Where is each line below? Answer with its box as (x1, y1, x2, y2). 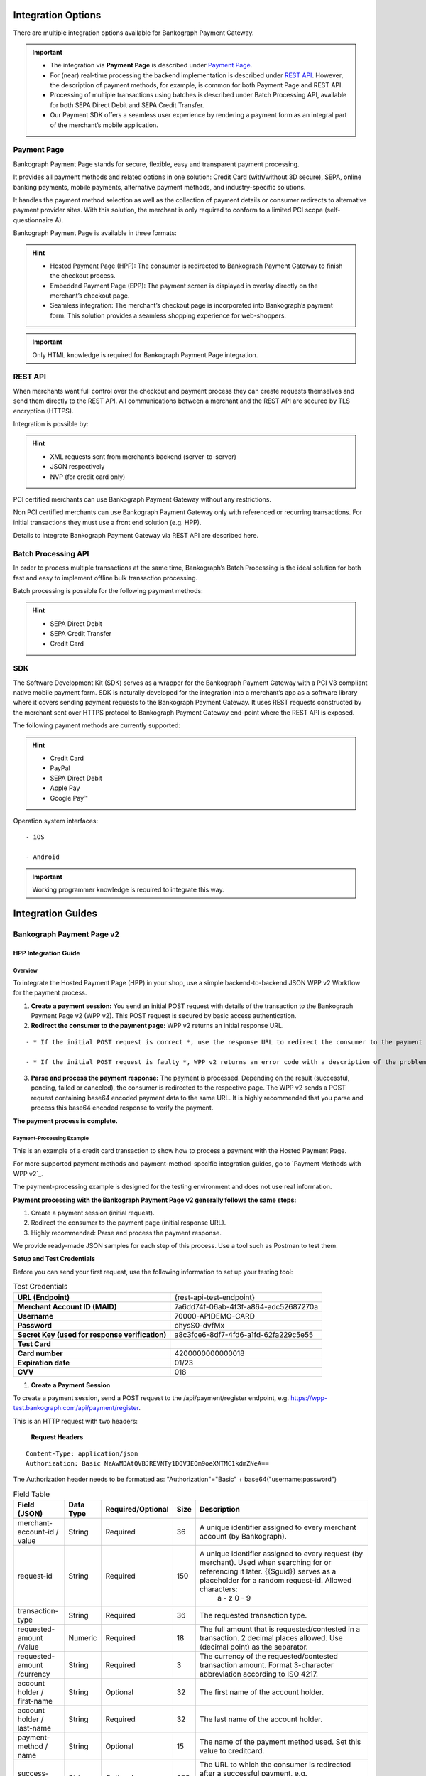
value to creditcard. (199, 1746, 265, 1756)
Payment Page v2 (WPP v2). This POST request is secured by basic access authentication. (31, 1012, 297, 1020)
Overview (13, 967, 38, 975)
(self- (324, 206, 341, 215)
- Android (26, 853, 60, 861)
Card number (17, 1348, 63, 1358)
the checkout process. (50, 271, 116, 280)
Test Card (17, 1339, 51, 1349)
